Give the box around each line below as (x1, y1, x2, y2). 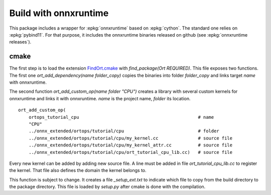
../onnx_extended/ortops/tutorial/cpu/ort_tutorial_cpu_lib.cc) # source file (28, 149, 233, 155)
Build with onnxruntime (9, 8, 109, 19)
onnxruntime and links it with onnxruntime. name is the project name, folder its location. (9, 95, 191, 101)
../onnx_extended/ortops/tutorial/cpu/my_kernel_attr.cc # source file (28, 142, 233, 148)
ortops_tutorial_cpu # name (28, 114, 214, 120)
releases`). (9, 39, 32, 45)
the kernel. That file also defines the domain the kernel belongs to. (9, 167, 147, 173)
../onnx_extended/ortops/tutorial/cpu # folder (28, 128, 219, 134)
